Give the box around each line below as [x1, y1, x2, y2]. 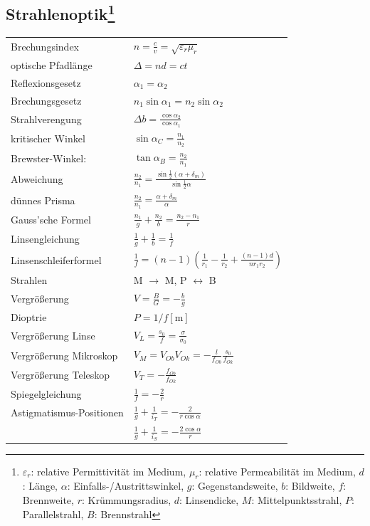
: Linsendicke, [179, 493, 239, 507]
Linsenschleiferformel [11, 252, 102, 267]
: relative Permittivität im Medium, [31, 463, 186, 478]
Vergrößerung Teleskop [11, 367, 110, 382]
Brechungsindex [11, 39, 79, 54]
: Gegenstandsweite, [191, 478, 278, 493]
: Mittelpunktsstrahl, [251, 493, 342, 507]
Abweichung [11, 172, 63, 186]
